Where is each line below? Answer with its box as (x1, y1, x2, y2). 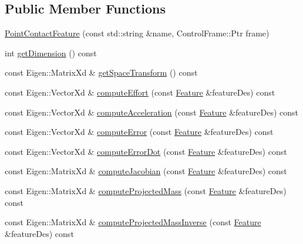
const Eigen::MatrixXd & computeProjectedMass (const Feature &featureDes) (5, 184, 287, 196)
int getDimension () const (5, 46, 97, 59)
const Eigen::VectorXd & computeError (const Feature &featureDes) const (5, 126, 274, 138)
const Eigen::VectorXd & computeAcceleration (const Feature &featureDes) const (5, 106, 299, 118)
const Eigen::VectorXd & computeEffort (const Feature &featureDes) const (5, 86, 275, 98)
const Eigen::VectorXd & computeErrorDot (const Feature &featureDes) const (5, 145, 287, 157)
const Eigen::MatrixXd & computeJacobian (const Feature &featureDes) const (5, 165, 287, 177)
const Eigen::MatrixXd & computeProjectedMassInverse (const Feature (5, 216, 261, 228)
